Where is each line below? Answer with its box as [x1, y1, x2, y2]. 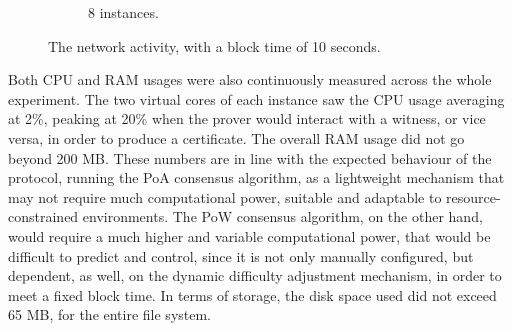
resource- [446, 186, 501, 207]
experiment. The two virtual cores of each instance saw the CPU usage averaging [8, 88, 505, 109]
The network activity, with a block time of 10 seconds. [48, 35, 381, 56]
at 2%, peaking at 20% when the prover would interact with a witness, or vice [8, 108, 486, 129]
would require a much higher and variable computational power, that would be [8, 225, 491, 246]
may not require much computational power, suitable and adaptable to [8, 186, 442, 207]
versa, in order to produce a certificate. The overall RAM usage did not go [8, 127, 465, 148]
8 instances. [88, 2, 159, 22]
